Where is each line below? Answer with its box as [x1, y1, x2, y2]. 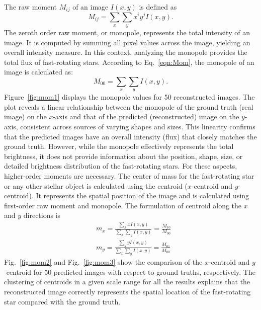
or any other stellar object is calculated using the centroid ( [4, 180, 188, 191]
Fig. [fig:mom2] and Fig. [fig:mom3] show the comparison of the [4, 257, 203, 267]
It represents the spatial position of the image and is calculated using [36, 190, 249, 201]
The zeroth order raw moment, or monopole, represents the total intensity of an [4, 27, 250, 37]
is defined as [139, 2, 177, 12]
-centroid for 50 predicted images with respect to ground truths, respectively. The [4, 266, 255, 277]
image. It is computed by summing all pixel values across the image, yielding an [4, 37, 250, 47]
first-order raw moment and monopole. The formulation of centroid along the [4, 200, 242, 210]
